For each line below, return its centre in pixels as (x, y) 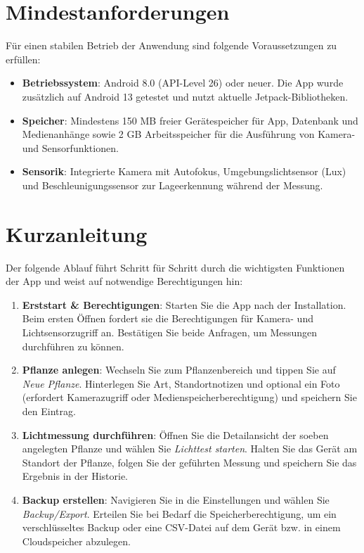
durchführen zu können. (73, 346)
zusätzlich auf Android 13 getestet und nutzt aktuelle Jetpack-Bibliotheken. (185, 96)
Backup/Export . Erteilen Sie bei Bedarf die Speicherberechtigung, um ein (179, 513)
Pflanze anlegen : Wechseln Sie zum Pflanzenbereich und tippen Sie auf (179, 370)
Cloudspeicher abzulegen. (76, 541)
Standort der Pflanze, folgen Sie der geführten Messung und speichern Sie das (189, 462)
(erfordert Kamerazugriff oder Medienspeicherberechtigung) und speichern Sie (189, 397)
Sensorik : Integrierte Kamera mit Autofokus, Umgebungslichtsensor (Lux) (184, 171)
